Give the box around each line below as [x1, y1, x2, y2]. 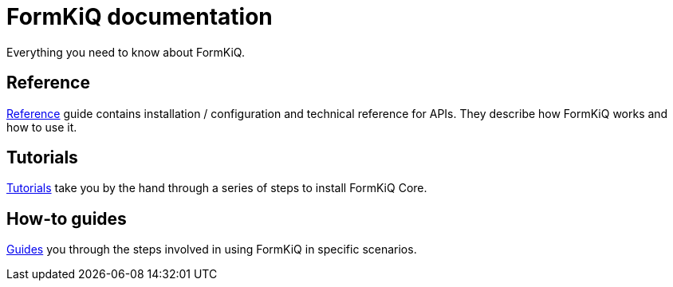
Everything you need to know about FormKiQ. [6, 45, 245, 59]
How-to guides [6, 208, 127, 229]
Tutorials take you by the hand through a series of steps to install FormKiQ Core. [6, 181, 427, 195]
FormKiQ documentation [6, 3, 273, 30]
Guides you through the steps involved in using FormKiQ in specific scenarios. [6, 242, 417, 257]
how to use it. [6, 120, 77, 134]
